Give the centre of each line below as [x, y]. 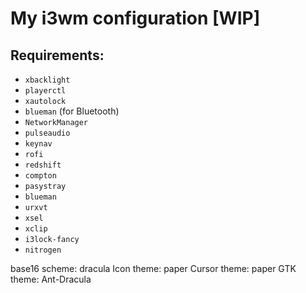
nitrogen [43, 250]
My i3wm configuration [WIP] [135, 18]
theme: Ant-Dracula [51, 279]
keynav [38, 144]
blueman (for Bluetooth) [72, 111]
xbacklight [47, 80]
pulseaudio [47, 133]
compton [40, 176]
